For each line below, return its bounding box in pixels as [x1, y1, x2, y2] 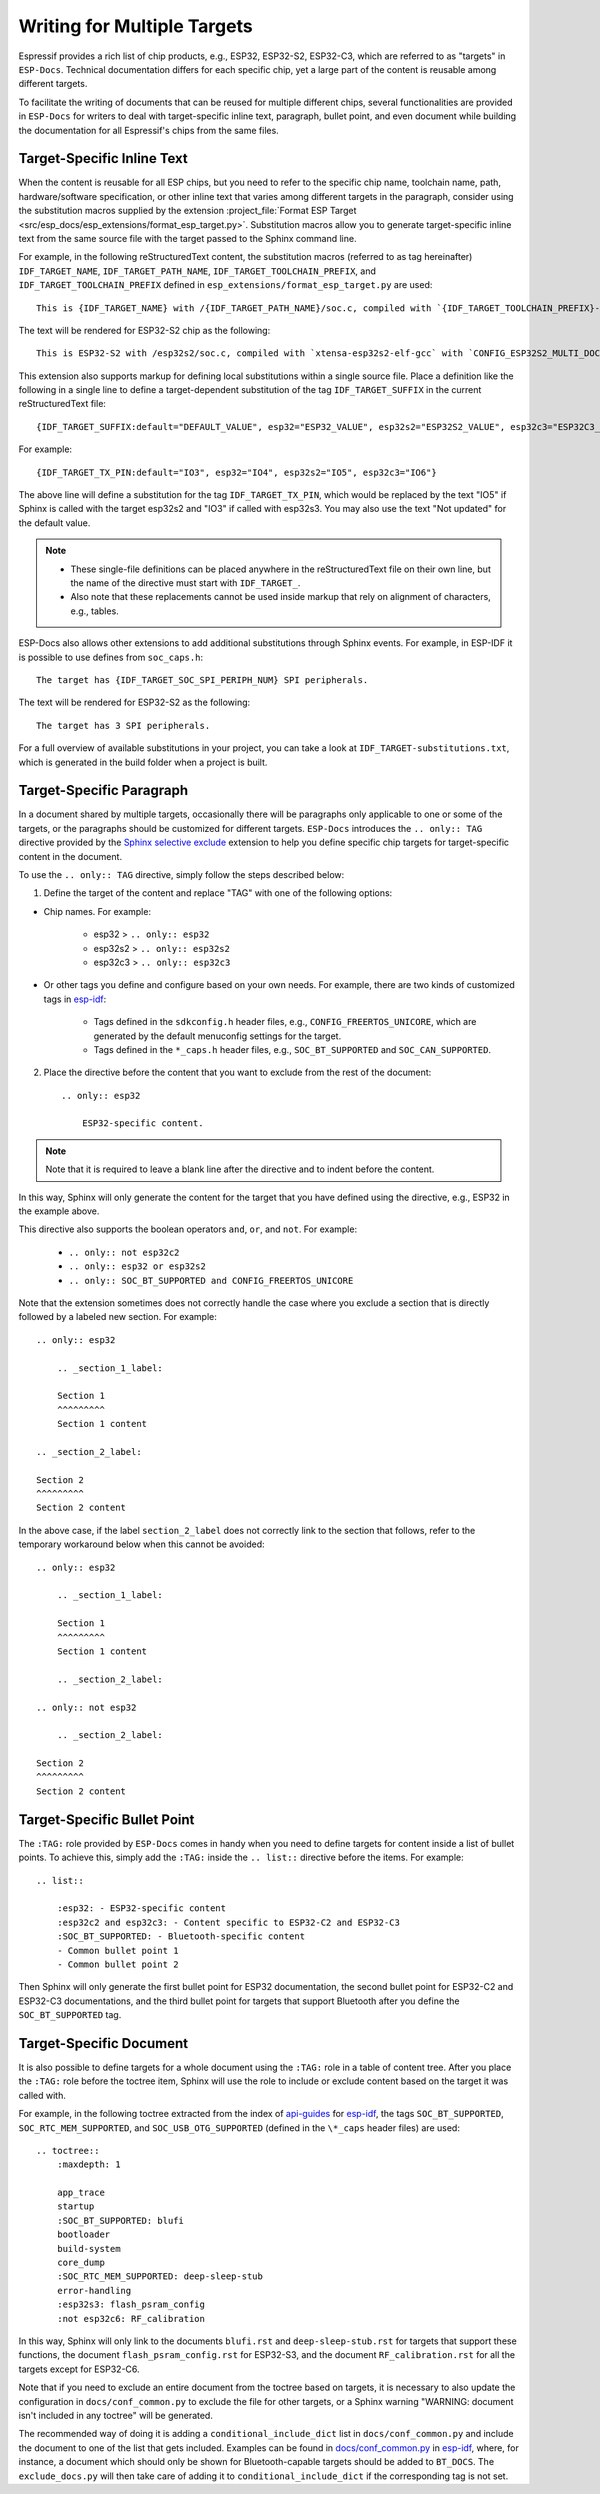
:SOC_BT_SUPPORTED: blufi [56, 2215, 185, 2226]
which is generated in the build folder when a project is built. [18, 756, 268, 768]
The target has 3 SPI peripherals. [36, 720, 211, 731]
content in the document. [18, 850, 123, 862]
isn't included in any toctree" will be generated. [18, 2409, 214, 2421]
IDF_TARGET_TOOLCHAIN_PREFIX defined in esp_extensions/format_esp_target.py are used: [18, 279, 433, 291]
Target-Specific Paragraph [18, 782, 189, 799]
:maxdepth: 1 [56, 2159, 121, 2170]
